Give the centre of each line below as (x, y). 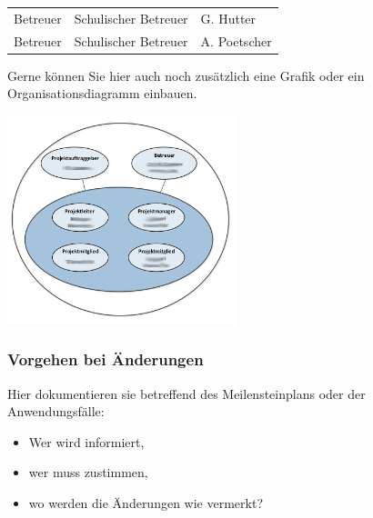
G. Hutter (228, 18)
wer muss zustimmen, (88, 472)
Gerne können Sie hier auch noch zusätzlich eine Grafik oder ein (186, 75)
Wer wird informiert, (86, 441)
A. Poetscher (236, 40)
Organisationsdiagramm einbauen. (102, 93)
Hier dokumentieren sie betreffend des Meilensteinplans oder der (186, 393)
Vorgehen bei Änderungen (106, 359)
